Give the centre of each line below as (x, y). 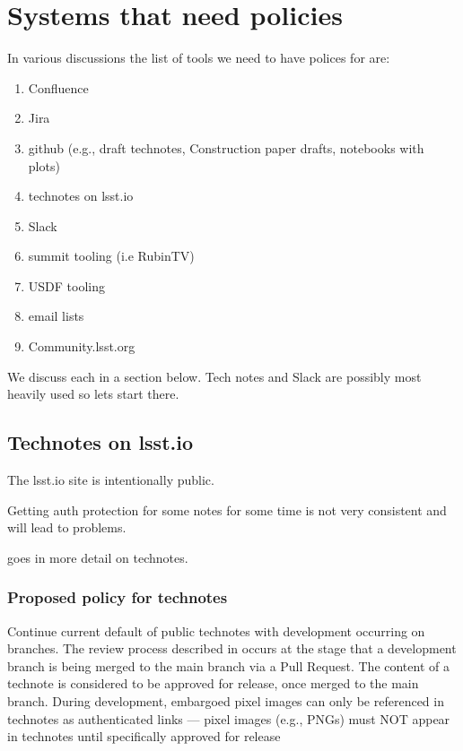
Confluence (58, 87)
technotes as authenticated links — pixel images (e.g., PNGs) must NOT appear (229, 718)
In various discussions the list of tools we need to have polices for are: (199, 58)
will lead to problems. (67, 527)
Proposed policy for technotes (118, 597)
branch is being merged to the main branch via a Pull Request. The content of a (228, 665)
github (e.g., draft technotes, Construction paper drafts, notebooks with (226, 147)
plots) (44, 165)
